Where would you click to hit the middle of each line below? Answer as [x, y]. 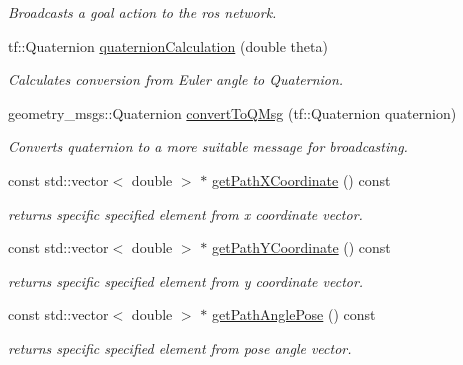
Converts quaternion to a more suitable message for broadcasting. [208, 146]
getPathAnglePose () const [293, 314]
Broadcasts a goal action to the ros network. [142, 12]
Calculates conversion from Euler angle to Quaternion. [176, 79]
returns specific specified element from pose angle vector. [180, 347]
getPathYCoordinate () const [301, 247]
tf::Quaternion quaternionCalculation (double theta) [168, 45]
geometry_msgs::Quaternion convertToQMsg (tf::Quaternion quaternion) [232, 112]
